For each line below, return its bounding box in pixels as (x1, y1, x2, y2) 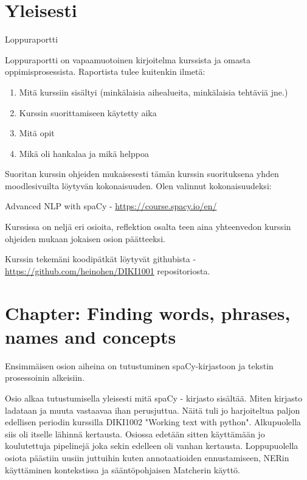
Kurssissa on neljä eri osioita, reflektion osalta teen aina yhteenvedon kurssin (5, 220, 291, 233)
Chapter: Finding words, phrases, (5, 300, 291, 325)
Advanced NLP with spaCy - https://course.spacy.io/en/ (5, 200, 217, 212)
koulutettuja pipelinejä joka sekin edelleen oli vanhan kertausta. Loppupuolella (5, 439, 298, 452)
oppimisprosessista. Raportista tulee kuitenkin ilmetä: (5, 65, 205, 78)
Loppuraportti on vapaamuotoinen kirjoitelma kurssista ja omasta (5, 53, 250, 66)
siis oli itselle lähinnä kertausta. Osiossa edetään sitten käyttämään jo (5, 427, 265, 440)
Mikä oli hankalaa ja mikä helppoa (19, 147, 149, 159)
